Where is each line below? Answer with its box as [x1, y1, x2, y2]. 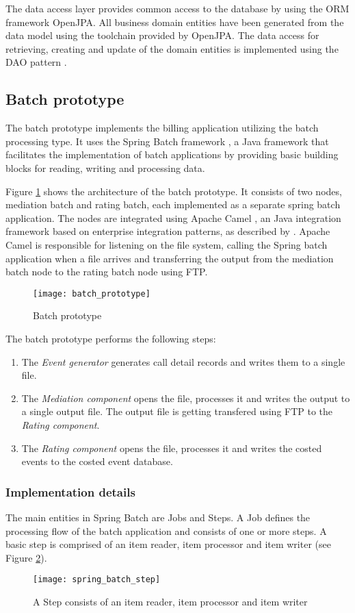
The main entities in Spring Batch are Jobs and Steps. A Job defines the [5, 510, 311, 524]
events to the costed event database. [21, 454, 173, 468]
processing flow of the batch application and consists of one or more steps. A [5, 523, 327, 538]
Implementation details [5, 483, 135, 500]
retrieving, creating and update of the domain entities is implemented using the [5, 41, 339, 55]
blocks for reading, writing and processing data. [5, 160, 205, 175]
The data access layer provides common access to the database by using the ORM [5, 1, 350, 15]
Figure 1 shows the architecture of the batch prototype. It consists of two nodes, [5, 184, 342, 198]
